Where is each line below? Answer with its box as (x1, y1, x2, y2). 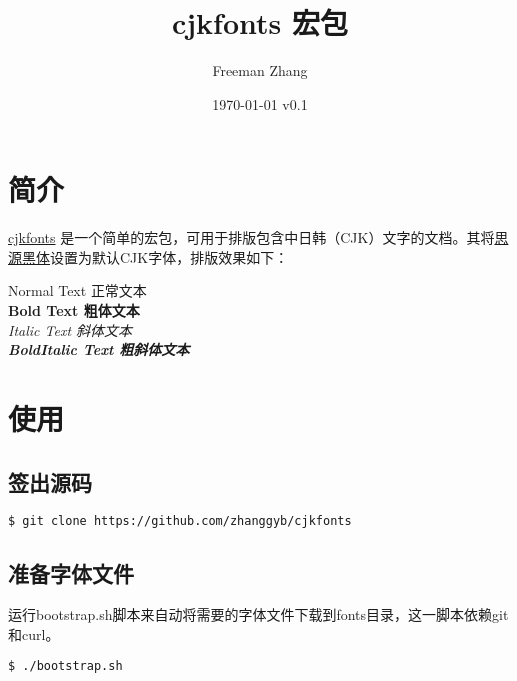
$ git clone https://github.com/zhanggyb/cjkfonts (8, 514, 352, 529)
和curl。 (8, 624, 60, 645)
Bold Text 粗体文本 (8, 300, 140, 321)
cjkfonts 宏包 (171, 2, 348, 43)
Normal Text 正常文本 (8, 280, 147, 301)
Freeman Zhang (212, 60, 308, 81)
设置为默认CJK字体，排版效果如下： (50, 246, 289, 267)
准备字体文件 (8, 557, 134, 588)
